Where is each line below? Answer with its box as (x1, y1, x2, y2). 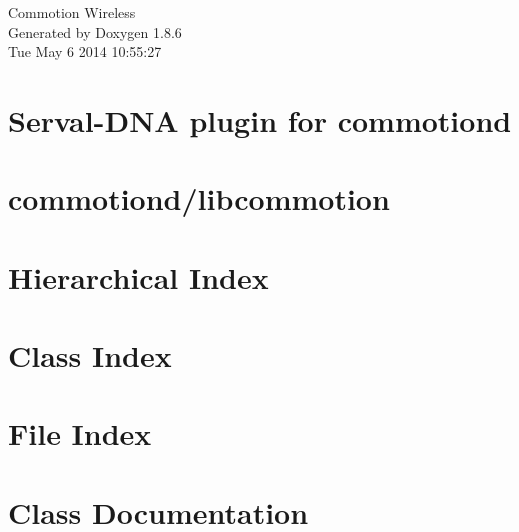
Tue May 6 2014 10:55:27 (8, 41, 162, 62)
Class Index (8, 335, 172, 376)
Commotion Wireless (8, 2, 136, 22)
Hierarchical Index (8, 256, 269, 297)
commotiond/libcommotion (8, 178, 390, 219)
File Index (8, 413, 152, 454)
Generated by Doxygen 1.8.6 (8, 21, 182, 42)
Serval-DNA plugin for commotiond (8, 99, 512, 140)
